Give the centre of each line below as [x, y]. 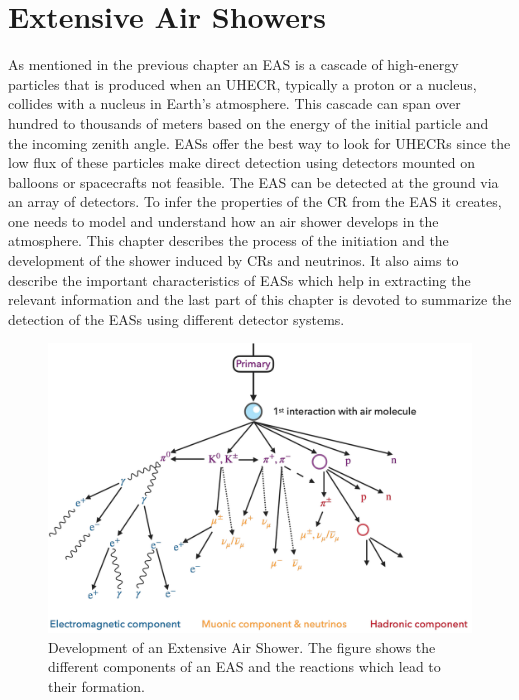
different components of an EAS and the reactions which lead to [244, 666]
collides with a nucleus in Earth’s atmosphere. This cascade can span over [234, 103]
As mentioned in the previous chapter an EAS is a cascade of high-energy [233, 64]
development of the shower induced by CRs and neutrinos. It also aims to [233, 260]
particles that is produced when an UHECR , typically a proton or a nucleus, [242, 83]
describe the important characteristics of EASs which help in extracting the [239, 279]
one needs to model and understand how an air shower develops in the [223, 220]
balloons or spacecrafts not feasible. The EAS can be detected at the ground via [253, 181]
